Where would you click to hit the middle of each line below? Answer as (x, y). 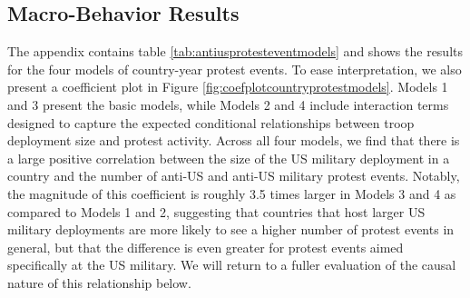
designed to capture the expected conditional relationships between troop (211, 122)
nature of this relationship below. (99, 282)
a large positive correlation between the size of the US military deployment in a (229, 158)
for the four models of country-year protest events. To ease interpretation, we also (235, 69)
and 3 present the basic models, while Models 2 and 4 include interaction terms (228, 104)
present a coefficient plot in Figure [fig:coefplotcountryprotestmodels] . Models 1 (228, 87)
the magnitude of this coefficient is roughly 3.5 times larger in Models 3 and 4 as (232, 193)
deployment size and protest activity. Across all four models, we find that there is (234, 140)
